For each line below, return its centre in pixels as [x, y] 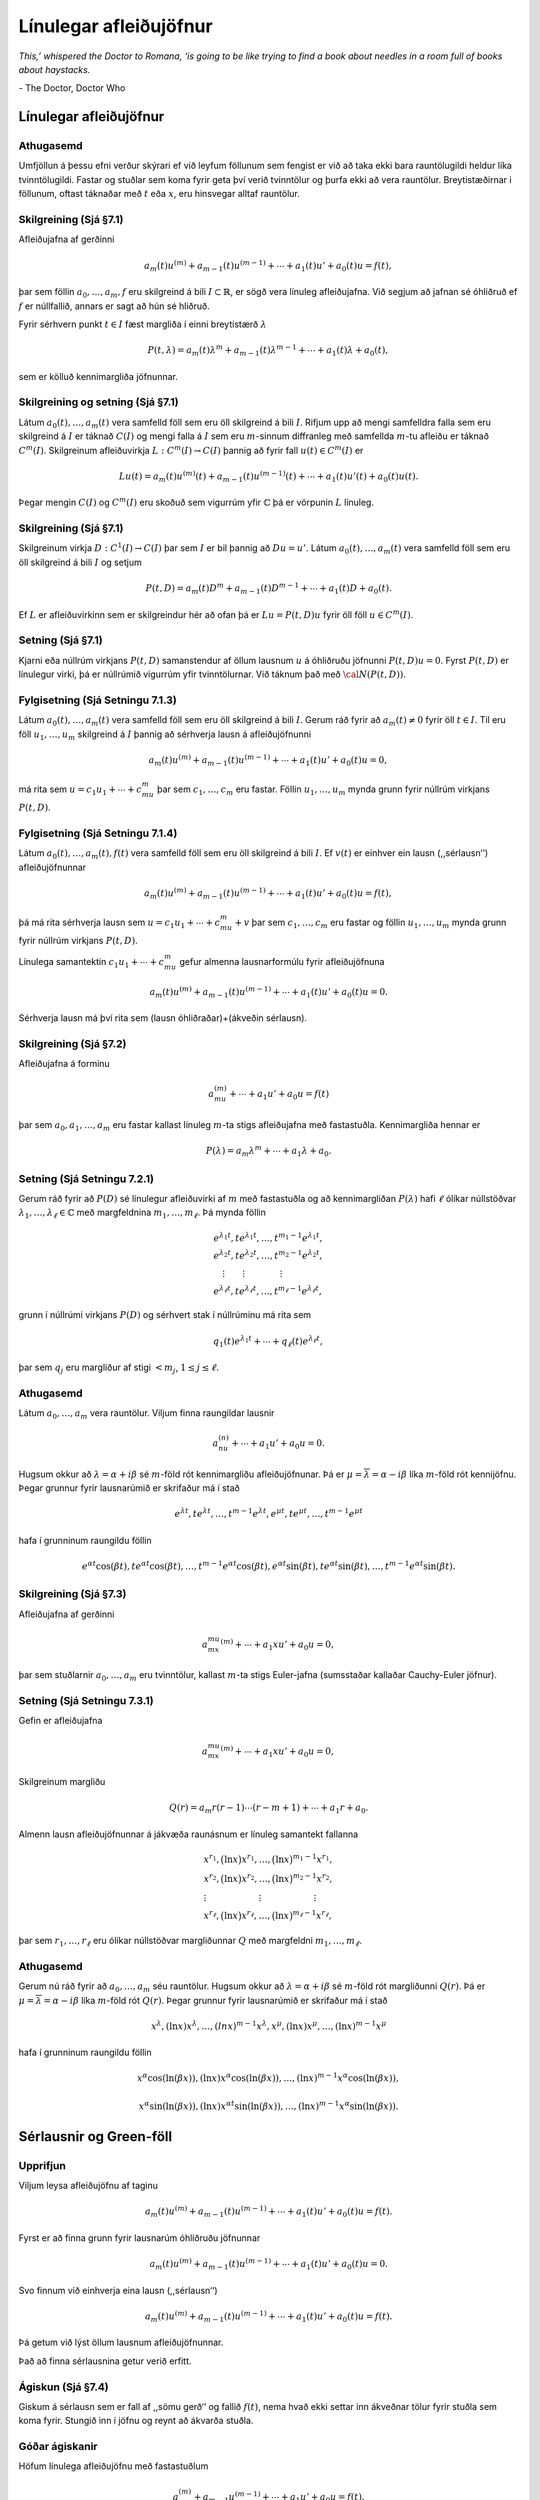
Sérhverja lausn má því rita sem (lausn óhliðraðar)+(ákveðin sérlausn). [163, 1018]
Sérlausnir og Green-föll [95, 2136]
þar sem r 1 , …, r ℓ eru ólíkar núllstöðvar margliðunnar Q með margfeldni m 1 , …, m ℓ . [190, 1942]
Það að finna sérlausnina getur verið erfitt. [105, 2361]
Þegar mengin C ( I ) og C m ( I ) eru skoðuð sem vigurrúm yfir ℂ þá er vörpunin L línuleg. [196, 502]
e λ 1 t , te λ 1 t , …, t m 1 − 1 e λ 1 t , [268, 1237]
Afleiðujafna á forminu [64, 1064]
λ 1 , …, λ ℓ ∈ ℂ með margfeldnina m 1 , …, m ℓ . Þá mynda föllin [142, 1213]
